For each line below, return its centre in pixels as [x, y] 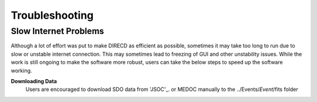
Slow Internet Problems [58, 31]
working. [21, 70]
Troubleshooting [52, 15]
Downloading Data [34, 81]
